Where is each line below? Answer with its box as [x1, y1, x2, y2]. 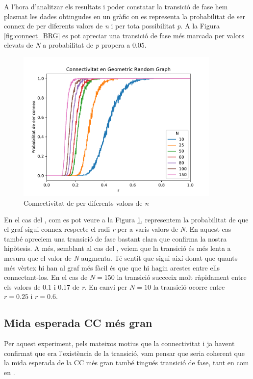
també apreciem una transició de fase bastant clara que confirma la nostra [4, 233, 227, 244]
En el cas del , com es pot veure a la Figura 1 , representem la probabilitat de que [4, 214, 249, 224]
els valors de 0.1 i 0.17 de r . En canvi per [4, 281, 127, 292]
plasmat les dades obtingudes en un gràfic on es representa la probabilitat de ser [4, 11, 245, 21]
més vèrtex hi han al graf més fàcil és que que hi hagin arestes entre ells [4, 262, 220, 272]
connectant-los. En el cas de [4, 272, 88, 282]
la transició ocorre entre [153, 281, 225, 292]
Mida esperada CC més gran [4, 315, 152, 330]
